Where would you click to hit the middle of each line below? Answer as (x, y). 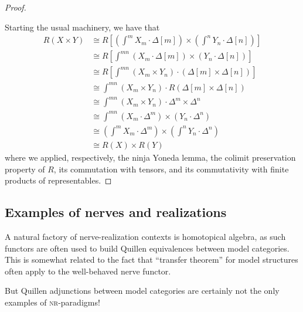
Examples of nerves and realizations (116, 212)
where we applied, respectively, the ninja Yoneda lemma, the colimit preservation (150, 157)
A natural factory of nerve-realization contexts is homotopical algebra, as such (145, 236)
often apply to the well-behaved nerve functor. (88, 271)
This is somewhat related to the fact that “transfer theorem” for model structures (151, 260)
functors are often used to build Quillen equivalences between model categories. (147, 248)
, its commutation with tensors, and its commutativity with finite (171, 169)
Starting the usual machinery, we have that (82, 27)
